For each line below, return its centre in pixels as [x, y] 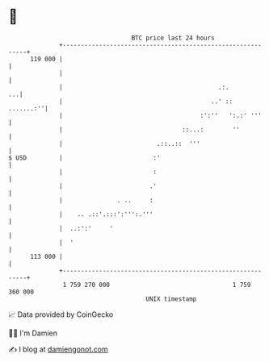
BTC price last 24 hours [173, 38]
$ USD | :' [84, 158]
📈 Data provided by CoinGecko [61, 314]
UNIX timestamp [171, 299]
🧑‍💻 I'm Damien [33, 333]
